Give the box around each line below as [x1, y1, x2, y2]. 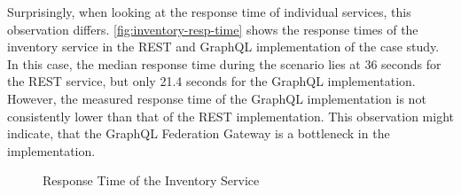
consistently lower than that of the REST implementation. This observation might [7, 106, 455, 125]
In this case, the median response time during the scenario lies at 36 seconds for [7, 54, 441, 73]
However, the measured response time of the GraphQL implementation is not [7, 89, 426, 107]
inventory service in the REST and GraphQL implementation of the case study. [7, 37, 440, 56]
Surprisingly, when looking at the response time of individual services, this [7, 3, 411, 20]
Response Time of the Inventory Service [43, 171, 260, 190]
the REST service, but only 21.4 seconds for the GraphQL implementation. [7, 72, 416, 90]
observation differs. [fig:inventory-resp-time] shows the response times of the [7, 19, 418, 38]
